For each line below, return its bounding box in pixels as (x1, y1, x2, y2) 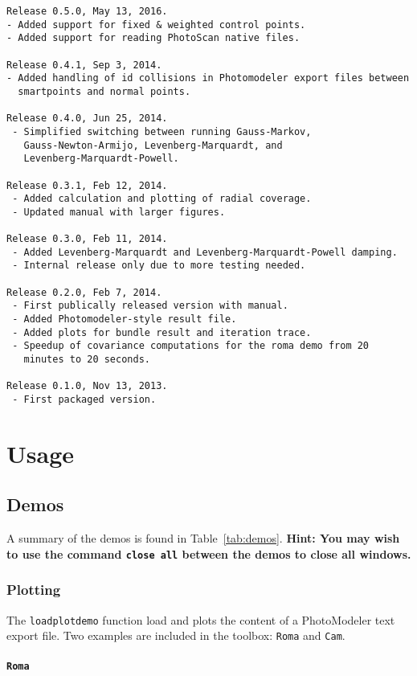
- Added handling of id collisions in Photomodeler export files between (6, 72, 410, 84)
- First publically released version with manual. (12, 300, 288, 312)
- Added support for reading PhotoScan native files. (6, 32, 300, 44)
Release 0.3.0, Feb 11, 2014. (6, 233, 168, 245)
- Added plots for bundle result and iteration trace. (12, 326, 312, 338)
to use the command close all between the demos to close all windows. (6, 545, 411, 562)
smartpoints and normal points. (18, 85, 191, 97)
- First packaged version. (12, 394, 157, 406)
